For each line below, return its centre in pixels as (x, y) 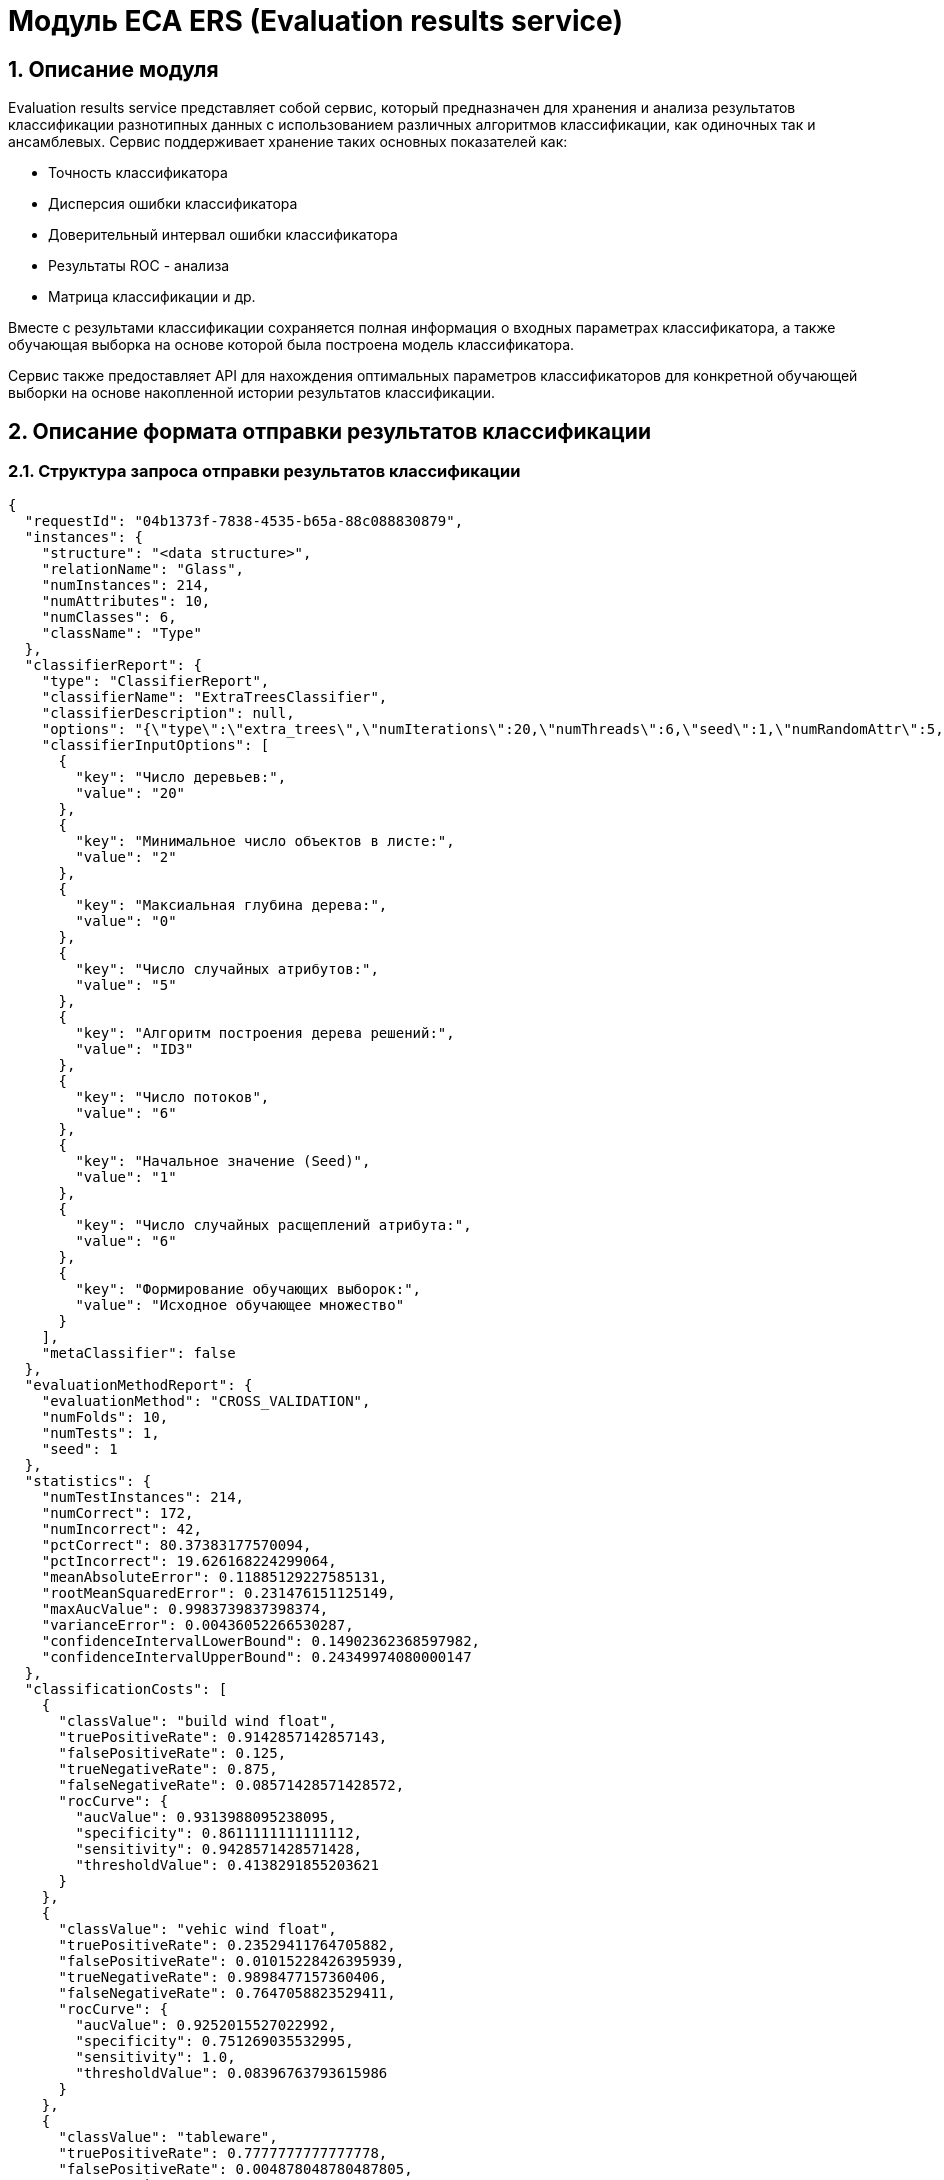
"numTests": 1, (100, 1433)
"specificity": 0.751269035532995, (214, 2041)
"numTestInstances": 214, (143, 1497)
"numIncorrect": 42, (121, 1529)
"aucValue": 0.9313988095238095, (206, 1817)
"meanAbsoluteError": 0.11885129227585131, (214, 1577)
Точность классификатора (138, 173)
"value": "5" (126, 985)
